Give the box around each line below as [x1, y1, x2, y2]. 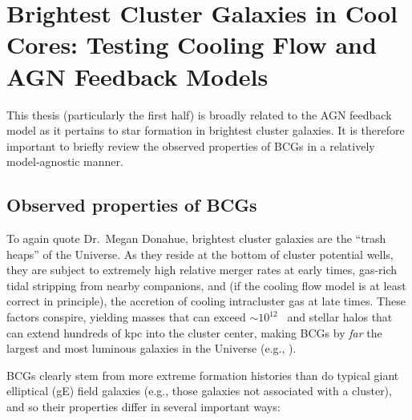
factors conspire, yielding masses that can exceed [6, 309, 246, 325]
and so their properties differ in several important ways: [6, 398, 281, 415]
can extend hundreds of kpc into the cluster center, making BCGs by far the [6, 324, 382, 341]
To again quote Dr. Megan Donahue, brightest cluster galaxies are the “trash [6, 230, 386, 247]
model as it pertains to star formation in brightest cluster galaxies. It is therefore [6, 122, 405, 139]
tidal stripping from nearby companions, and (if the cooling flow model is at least [6, 277, 406, 293]
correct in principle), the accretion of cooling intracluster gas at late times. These [6, 293, 406, 309]
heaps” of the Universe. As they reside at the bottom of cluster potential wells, [6, 245, 394, 262]
